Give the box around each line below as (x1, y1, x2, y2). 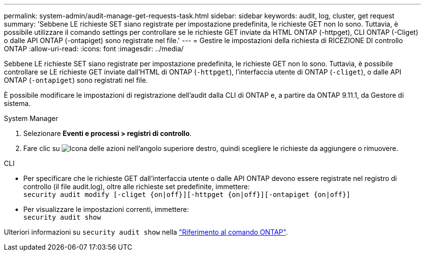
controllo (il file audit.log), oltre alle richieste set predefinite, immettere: (23, 182, 250, 191)
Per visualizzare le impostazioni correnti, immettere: (23, 205, 189, 213)
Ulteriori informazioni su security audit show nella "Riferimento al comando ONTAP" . (4, 228, 288, 236)
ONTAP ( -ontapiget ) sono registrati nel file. (4, 76, 148, 84)
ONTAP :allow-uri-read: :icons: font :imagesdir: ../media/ (4, 45, 184, 53)
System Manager (4, 114, 58, 122)
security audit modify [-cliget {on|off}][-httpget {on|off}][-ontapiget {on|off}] (23, 191, 351, 198)
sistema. (4, 99, 31, 107)
